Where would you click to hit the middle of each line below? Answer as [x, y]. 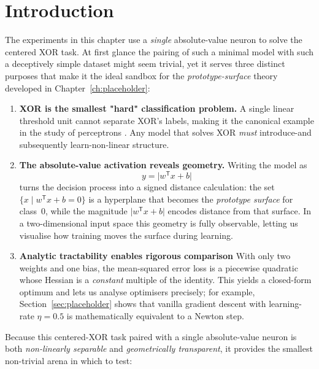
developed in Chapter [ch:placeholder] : [78, 87]
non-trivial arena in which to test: [69, 360]
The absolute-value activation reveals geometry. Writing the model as [163, 165]
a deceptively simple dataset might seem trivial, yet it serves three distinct [145, 64]
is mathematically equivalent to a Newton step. [155, 316]
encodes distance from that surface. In [240, 211]
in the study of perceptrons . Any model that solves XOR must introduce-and [165, 132]
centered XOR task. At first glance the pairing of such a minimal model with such [159, 51]
